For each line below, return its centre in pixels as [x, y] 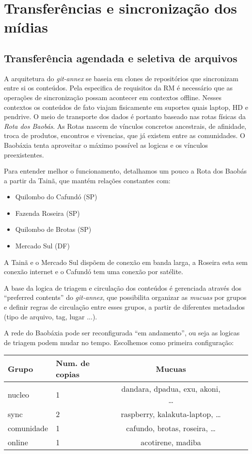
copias [68, 374]
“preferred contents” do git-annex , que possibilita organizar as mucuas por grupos [125, 297]
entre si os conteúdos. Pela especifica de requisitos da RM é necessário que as [118, 88]
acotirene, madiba [171, 442]
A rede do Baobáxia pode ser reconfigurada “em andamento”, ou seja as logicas [122, 333]
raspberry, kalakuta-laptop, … [171, 414]
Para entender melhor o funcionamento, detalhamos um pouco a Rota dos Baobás [126, 171]
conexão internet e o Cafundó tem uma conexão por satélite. [94, 271]
